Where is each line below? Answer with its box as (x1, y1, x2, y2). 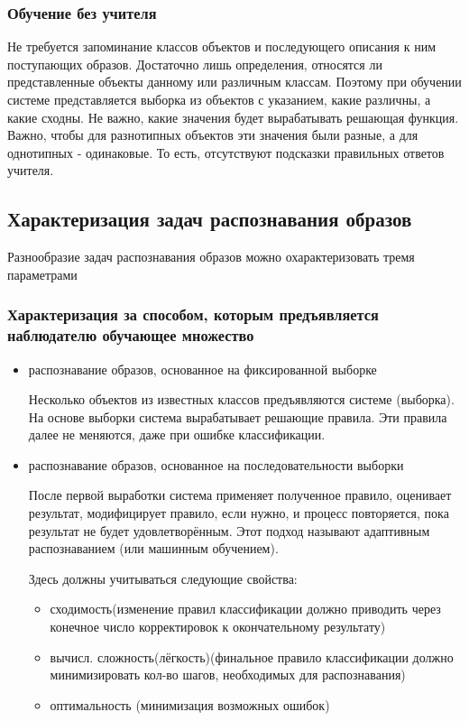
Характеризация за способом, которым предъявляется (7, 303, 379, 326)
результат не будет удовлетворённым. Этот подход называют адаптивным (28, 521, 430, 540)
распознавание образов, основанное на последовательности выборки (28, 455, 404, 474)
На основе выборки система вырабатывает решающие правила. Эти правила (28, 407, 447, 426)
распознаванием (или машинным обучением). (28, 539, 279, 558)
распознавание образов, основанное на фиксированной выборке (28, 359, 377, 378)
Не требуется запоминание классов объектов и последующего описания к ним (7, 37, 437, 56)
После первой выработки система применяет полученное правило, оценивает (28, 485, 452, 504)
